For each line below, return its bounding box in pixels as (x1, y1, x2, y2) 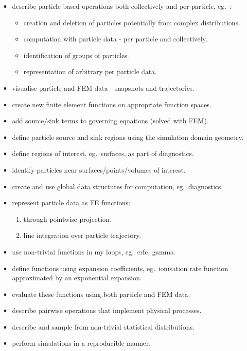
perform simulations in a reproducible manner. (12, 338, 151, 348)
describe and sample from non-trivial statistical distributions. (12, 321, 194, 331)
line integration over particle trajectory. (23, 230, 141, 240)
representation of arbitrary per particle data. (23, 66, 157, 77)
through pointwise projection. (23, 214, 111, 224)
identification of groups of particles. (23, 50, 129, 60)
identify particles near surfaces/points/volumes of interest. (12, 164, 186, 175)
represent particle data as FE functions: (12, 197, 130, 208)
